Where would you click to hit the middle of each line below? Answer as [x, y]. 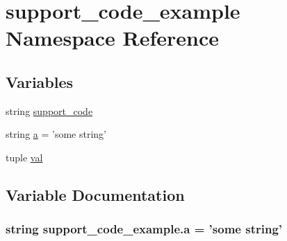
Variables [40, 81]
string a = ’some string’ [56, 134]
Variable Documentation [95, 194]
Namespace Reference [112, 38]
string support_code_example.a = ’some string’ [144, 229]
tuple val [24, 157]
